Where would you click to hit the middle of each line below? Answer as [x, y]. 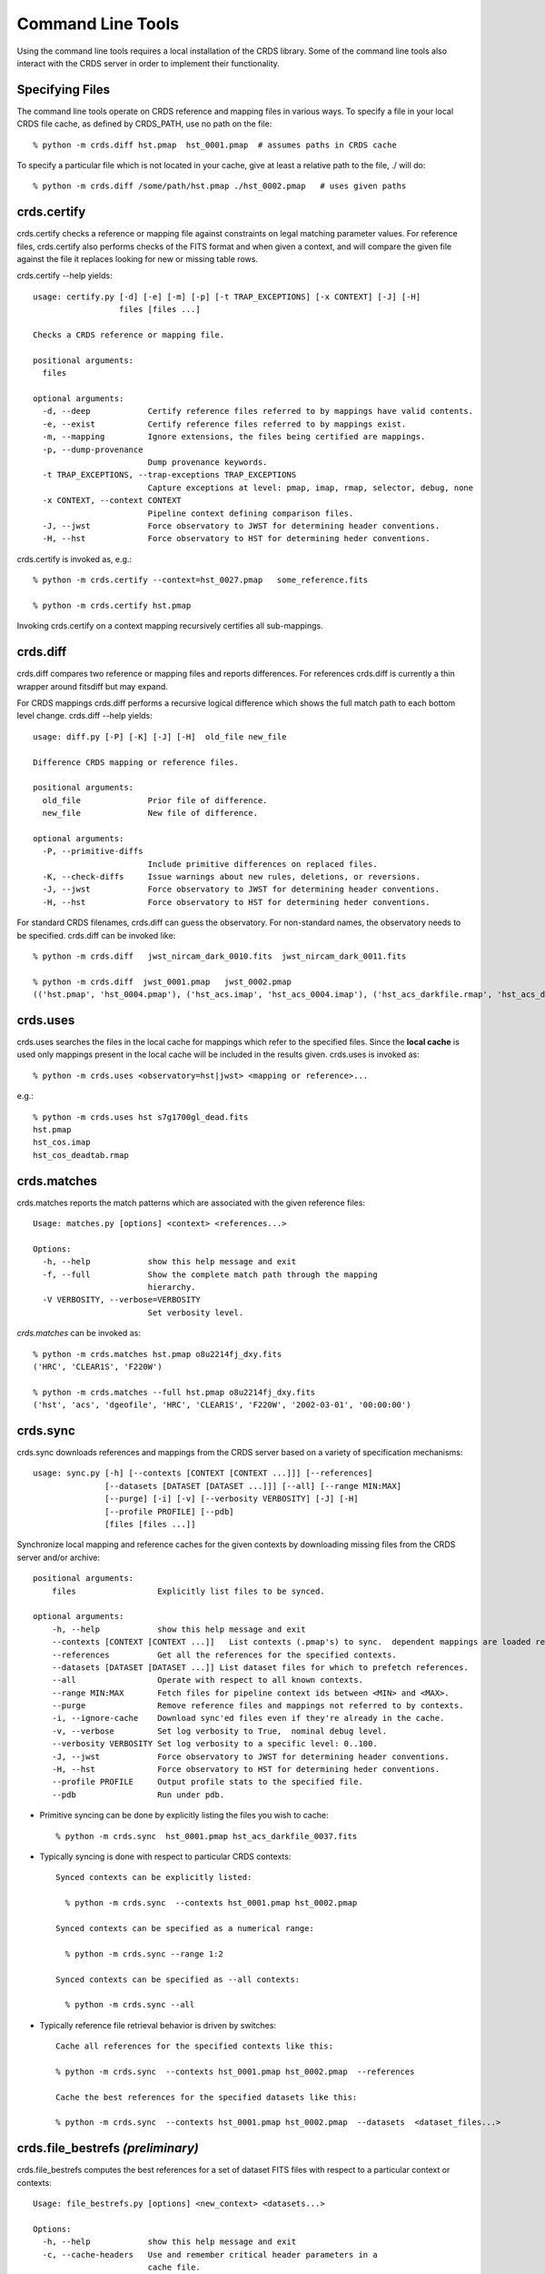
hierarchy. [172, 1288]
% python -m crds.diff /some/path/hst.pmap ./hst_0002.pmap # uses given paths [220, 186]
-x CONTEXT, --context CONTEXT [112, 501]
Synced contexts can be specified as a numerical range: [185, 1928]
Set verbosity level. [196, 1313]
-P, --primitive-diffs [93, 851]
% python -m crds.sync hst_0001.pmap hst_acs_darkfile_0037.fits [207, 1836]
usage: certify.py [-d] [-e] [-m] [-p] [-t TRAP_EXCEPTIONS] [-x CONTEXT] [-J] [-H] [227, 297]
